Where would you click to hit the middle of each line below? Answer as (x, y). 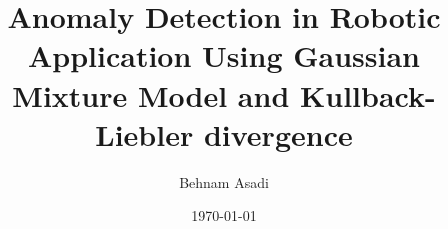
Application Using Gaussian (223, 55)
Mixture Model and (151, 94)
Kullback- (368, 94)
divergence (278, 133)
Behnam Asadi (224, 181)
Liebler (144, 133)
